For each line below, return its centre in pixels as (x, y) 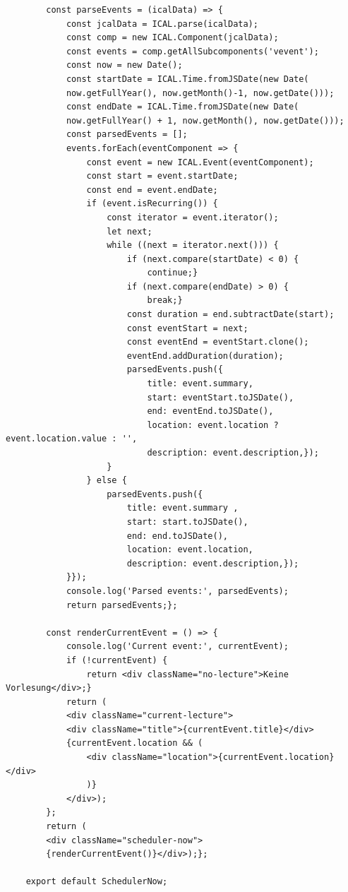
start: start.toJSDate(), (187, 522)
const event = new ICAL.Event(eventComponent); (200, 162)
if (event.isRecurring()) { (152, 204)
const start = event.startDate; (162, 176)
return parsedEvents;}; (122, 605)
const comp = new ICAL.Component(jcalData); (172, 38)
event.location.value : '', (72, 439)
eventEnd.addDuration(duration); (205, 356)
